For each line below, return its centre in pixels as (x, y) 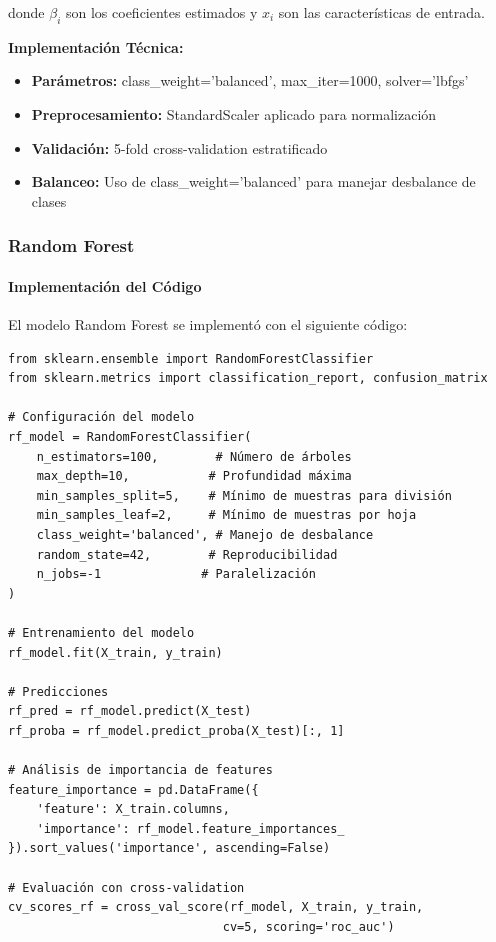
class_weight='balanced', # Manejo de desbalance (205, 534)
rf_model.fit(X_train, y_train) (115, 652)
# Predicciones (58, 691)
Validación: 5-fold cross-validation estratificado (179, 147)
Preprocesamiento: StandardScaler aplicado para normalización (234, 113)
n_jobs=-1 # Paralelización (176, 574)
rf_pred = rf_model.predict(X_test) (130, 711)
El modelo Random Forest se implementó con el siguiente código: (208, 324)
